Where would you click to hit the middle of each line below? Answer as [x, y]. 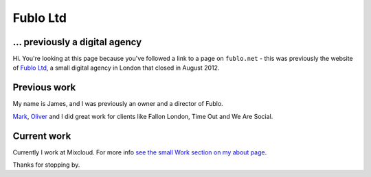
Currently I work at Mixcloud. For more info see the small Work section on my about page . [140, 152]
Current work [42, 136]
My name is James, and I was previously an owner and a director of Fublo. [118, 104]
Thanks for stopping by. [46, 165]
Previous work [44, 88]
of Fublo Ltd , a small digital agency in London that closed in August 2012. [116, 68]
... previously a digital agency [77, 42]
